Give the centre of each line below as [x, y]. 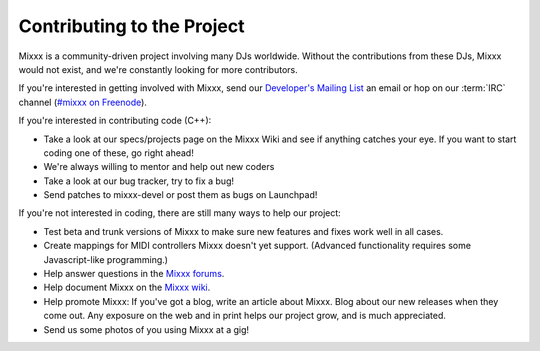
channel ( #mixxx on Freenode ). [82, 102]
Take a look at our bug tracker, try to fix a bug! [139, 181]
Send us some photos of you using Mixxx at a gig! [146, 329]
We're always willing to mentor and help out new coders [159, 167]
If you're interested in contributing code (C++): [115, 121]
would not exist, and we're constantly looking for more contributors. [158, 69]
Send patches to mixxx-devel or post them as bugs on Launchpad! [180, 195]
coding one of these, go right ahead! [118, 152]
